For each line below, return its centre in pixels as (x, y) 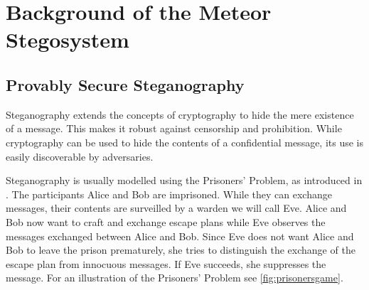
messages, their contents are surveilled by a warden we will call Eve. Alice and (176, 208)
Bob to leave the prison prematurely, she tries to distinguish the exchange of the (181, 250)
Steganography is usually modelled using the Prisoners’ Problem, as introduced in (184, 180)
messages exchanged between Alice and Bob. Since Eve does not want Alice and (180, 236)
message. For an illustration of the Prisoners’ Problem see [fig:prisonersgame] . (175, 278)
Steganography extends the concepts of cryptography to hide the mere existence (180, 114)
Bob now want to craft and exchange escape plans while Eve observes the (166, 221)
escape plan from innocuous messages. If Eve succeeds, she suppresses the (166, 263)
